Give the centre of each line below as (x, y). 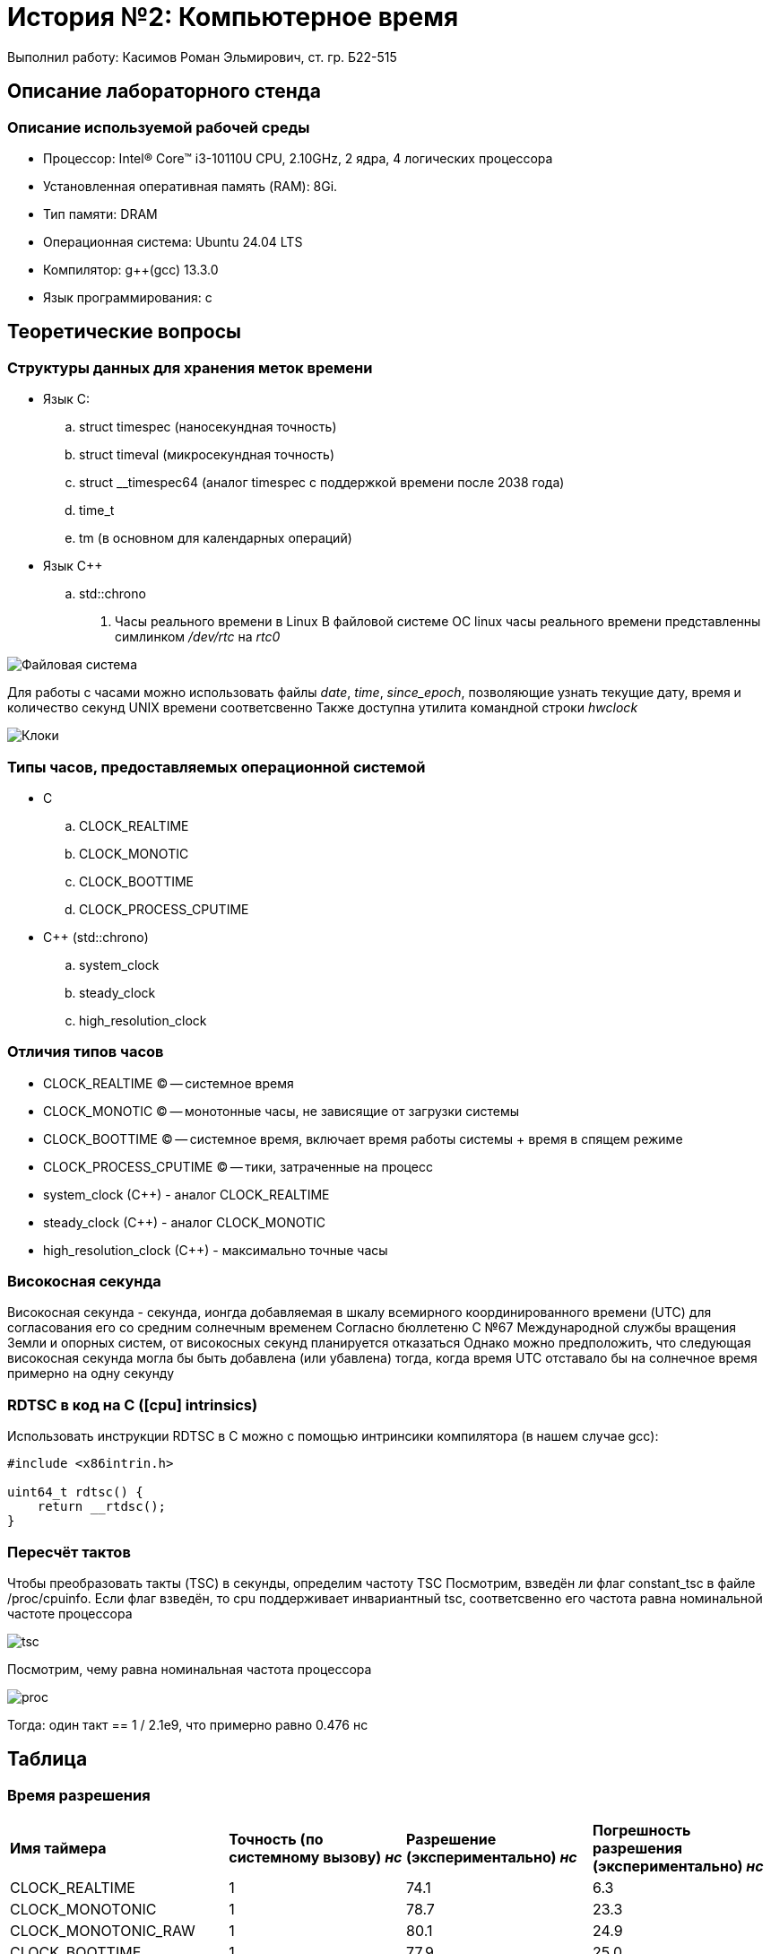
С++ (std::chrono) (96, 937)
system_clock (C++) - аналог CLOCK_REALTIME (186, 1194)
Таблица (48, 1759)
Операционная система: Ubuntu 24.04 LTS (173, 241)
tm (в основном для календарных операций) (216, 538)
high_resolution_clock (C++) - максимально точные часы (216, 1250)
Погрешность (642, 1831)
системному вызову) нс (316, 1858)
